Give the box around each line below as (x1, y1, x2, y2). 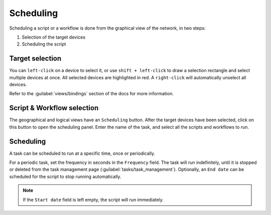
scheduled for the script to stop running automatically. (9, 173, 121, 179)
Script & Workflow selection (9, 104, 99, 112)
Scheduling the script (22, 41, 66, 47)
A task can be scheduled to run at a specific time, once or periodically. (9, 150, 156, 156)
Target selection (9, 54, 62, 63)
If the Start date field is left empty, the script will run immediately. (23, 196, 164, 202)
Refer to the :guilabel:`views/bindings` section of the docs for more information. (9, 91, 174, 97)
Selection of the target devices (22, 34, 85, 40)
